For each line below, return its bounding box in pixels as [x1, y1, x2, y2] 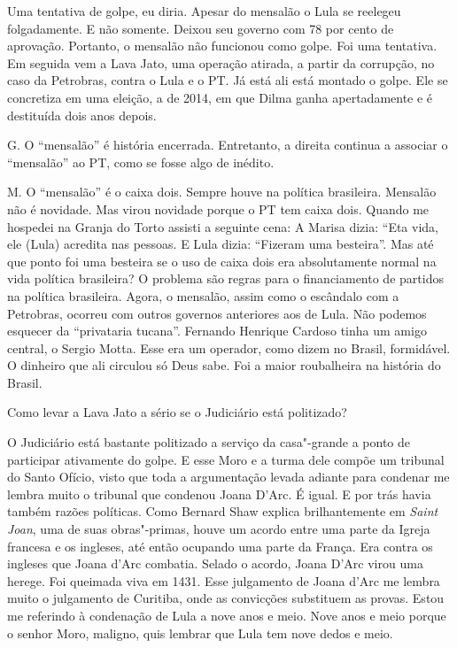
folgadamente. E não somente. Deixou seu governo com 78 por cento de [7, 19, 394, 37]
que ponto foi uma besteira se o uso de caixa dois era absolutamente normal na [7, 251, 437, 270]
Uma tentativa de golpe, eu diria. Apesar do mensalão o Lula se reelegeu [7, 2, 401, 19]
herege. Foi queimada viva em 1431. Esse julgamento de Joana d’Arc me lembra [7, 571, 440, 590]
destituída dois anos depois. [7, 105, 157, 124]
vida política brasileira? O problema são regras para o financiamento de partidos [7, 269, 444, 288]
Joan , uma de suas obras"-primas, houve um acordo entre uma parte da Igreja [7, 520, 430, 538]
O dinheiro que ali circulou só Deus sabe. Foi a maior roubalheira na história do [7, 356, 441, 374]
